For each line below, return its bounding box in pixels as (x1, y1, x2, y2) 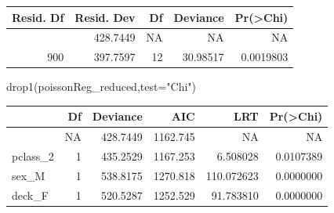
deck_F (12, 186, 49, 203)
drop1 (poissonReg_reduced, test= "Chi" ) (6, 78, 197, 95)
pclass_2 (12, 148, 54, 164)
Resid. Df (12, 9, 64, 25)
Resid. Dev (74, 9, 136, 25)
